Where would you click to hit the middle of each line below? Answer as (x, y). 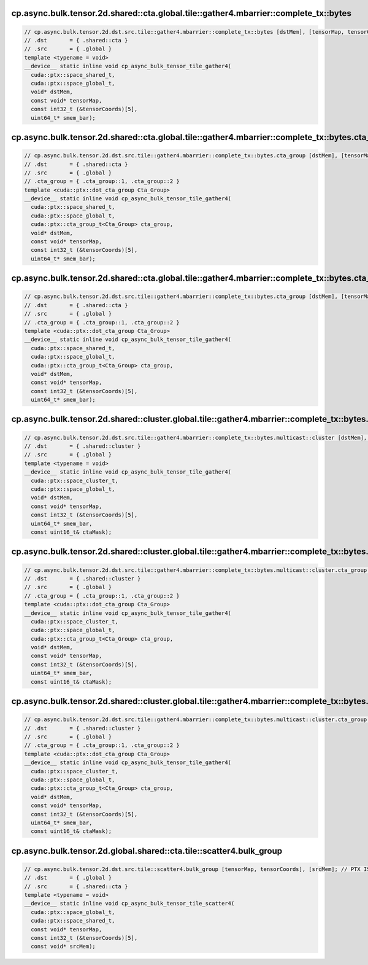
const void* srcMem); (63, 947)
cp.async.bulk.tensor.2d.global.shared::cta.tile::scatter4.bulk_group (147, 851)
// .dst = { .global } (68, 878)
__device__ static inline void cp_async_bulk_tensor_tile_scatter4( (129, 904)
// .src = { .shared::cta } (76, 886)
